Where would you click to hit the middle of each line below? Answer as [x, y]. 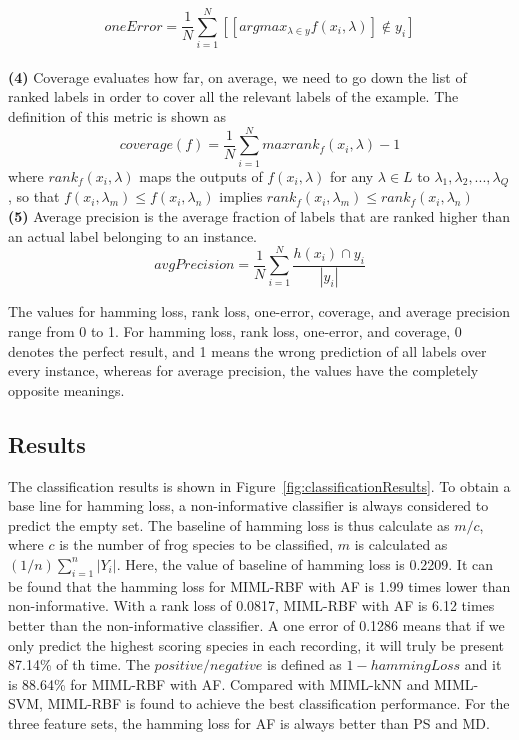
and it [483, 664]
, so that [34, 196]
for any [351, 175]
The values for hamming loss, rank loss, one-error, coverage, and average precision [259, 311]
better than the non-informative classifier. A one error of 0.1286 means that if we [256, 624]
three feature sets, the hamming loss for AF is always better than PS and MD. [249, 722]
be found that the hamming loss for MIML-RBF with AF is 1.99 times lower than [259, 585]
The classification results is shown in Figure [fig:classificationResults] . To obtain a [259, 485]
